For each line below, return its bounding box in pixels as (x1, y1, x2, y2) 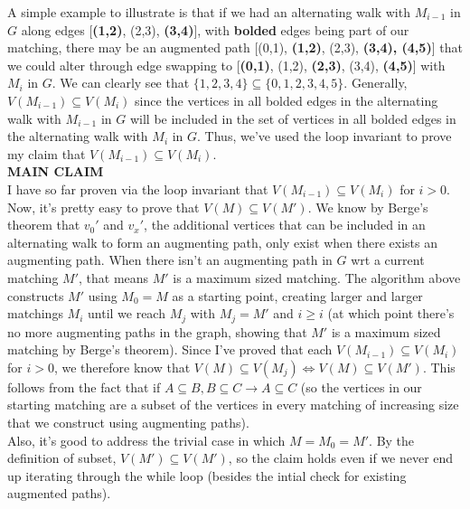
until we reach (88, 304, 165, 323)
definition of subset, (7, 448, 117, 467)
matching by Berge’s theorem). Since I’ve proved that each (7, 340, 333, 359)
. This (422, 357, 456, 376)
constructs (7, 286, 64, 305)
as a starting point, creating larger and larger (172, 286, 423, 305)
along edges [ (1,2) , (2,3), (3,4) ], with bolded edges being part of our (21, 20, 409, 39)
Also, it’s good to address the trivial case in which (7, 430, 286, 449)
